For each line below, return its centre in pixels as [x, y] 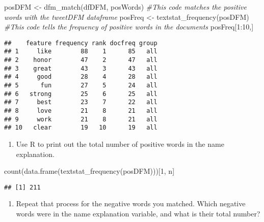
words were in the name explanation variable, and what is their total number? [138, 214]
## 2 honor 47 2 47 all [81, 60]
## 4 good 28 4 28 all [81, 77]
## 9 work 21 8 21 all [81, 119]
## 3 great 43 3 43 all [81, 68]
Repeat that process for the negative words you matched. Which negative [131, 203]
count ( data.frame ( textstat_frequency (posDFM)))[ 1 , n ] [89, 171]
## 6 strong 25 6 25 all [81, 94]
